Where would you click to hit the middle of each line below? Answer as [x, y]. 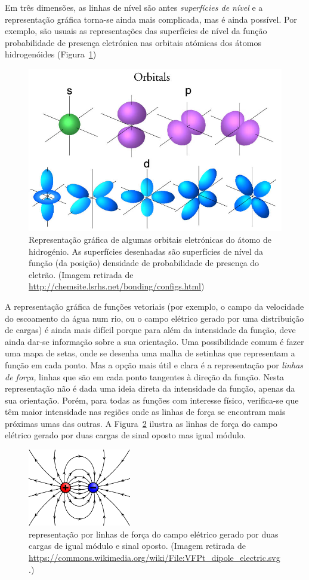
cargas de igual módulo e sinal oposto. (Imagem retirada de [137, 546]
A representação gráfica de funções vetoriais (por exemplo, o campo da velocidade [154, 306]
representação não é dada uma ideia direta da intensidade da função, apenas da [150, 388]
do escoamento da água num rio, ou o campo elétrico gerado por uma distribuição [154, 318]
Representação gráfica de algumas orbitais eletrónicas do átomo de [150, 239]
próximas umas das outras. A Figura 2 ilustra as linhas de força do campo [141, 423]
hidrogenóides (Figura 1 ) [51, 54]
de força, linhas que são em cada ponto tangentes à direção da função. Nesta [145, 376]
